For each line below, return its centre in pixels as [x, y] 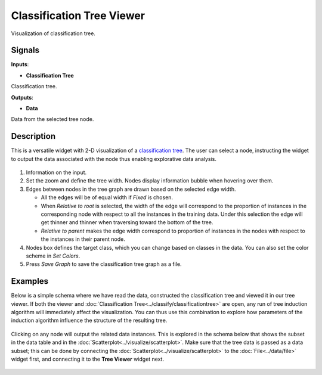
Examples [30, 281]
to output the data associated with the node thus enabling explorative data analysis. [114, 159]
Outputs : [22, 97]
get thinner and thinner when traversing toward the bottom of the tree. [127, 222]
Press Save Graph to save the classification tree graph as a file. [104, 264]
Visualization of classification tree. [53, 33]
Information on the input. [56, 172]
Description [33, 136]
